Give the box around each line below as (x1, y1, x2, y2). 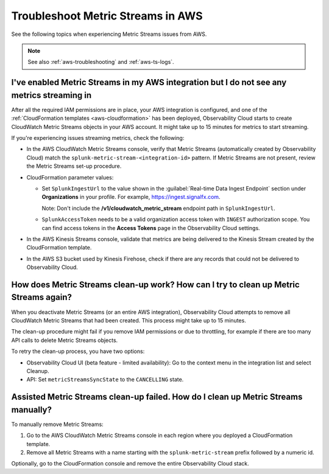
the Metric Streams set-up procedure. (26, 162, 122, 170)
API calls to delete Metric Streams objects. (11, 336, 118, 344)
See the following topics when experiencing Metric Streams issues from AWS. (11, 30, 207, 38)
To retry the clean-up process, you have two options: (11, 347, 145, 355)
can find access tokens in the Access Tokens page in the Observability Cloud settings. (41, 224, 260, 231)
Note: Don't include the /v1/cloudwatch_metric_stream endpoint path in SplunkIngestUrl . (41, 204, 275, 212)
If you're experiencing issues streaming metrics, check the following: (11, 134, 185, 141)
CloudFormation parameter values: (26, 173, 114, 181)
